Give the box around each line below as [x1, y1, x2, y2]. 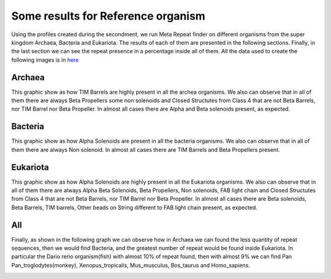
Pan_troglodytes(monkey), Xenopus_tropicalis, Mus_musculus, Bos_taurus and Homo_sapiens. [11, 261, 251, 269]
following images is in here [11, 56, 79, 64]
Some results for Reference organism [11, 9, 205, 23]
